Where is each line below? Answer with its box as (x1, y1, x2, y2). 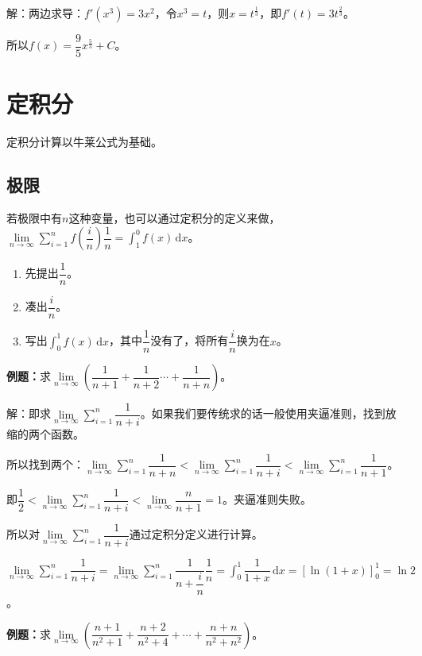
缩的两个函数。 (6, 426, 84, 442)
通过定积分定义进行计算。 (129, 526, 263, 542)
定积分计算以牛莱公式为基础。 (6, 133, 162, 150)
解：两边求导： (6, 5, 84, 21)
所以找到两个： (6, 456, 84, 473)
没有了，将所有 (150, 332, 229, 349)
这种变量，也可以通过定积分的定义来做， (68, 209, 281, 226)
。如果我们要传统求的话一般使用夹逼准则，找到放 (140, 405, 397, 422)
